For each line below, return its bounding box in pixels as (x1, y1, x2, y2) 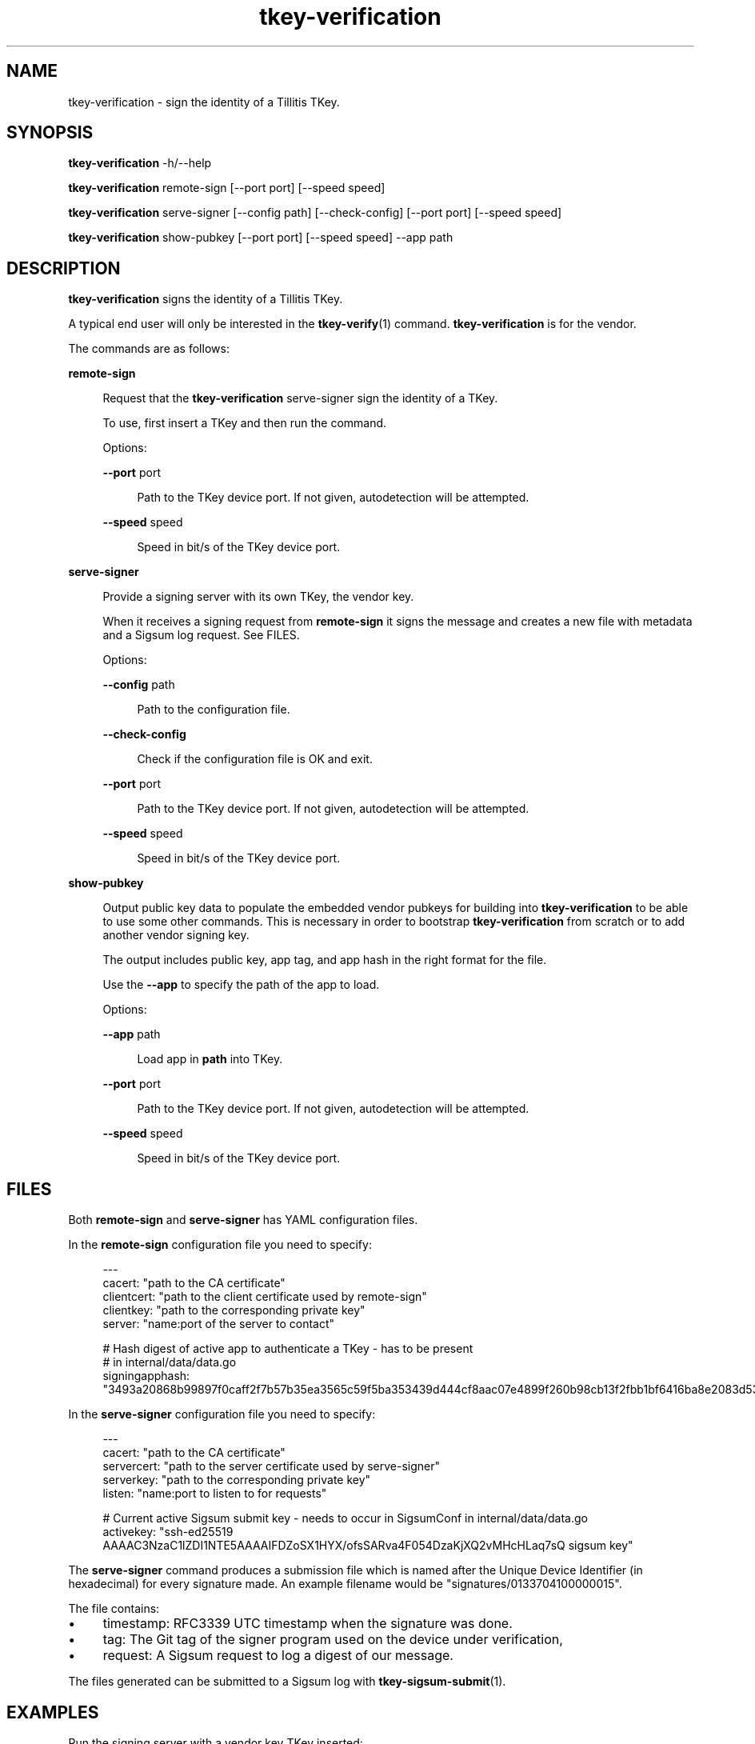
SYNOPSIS (6, 122, 94, 143)
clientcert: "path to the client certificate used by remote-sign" (102, 1290, 427, 1304)
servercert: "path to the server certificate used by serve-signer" (102, 1459, 441, 1474)
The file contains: (68, 1602, 160, 1616)
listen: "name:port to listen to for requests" (102, 1486, 327, 1501)
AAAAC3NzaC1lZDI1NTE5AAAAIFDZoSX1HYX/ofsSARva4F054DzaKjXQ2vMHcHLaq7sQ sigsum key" (102, 1538, 633, 1553)
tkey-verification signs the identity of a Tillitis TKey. (68, 292, 343, 306)
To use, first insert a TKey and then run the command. (102, 416, 387, 430)
